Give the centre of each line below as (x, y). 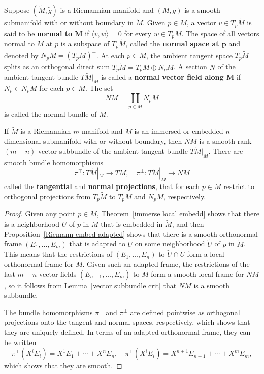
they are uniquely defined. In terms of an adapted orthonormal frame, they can (127, 332)
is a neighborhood (32, 224)
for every (138, 33)
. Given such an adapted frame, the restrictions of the (166, 264)
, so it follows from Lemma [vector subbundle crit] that (90, 285)
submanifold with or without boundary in (69, 23)
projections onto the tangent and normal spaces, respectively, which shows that (127, 322)
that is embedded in (132, 224)
